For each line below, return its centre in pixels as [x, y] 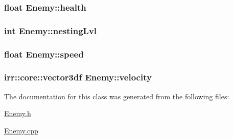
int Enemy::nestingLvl [51, 30]
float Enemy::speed [44, 54]
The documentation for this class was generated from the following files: [117, 96]
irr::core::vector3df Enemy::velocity [78, 77]
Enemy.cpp [21, 130]
